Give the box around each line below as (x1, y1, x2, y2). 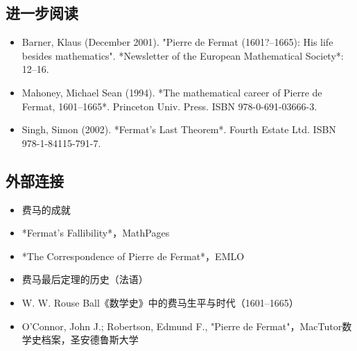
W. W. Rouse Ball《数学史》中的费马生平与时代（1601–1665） (21, 295, 299, 309)
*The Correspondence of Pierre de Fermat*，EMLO (21, 248, 245, 263)
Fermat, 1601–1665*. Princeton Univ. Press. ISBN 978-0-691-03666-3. (21, 99, 317, 113)
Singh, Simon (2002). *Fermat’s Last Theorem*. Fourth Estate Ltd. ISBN (21, 122, 336, 137)
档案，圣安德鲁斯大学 (41, 332, 139, 347)
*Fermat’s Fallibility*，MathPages (21, 225, 170, 240)
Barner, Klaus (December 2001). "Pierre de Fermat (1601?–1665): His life (21, 35, 333, 49)
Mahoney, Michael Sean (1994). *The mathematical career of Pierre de (21, 85, 322, 99)
